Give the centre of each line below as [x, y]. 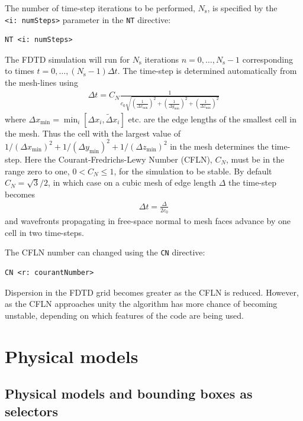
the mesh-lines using [41, 82]
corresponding [268, 59]
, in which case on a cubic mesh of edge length [132, 182]
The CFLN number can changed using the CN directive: [105, 252]
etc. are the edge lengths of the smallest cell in [212, 119]
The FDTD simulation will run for [67, 59]
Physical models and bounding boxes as [129, 394]
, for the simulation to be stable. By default [193, 171]
